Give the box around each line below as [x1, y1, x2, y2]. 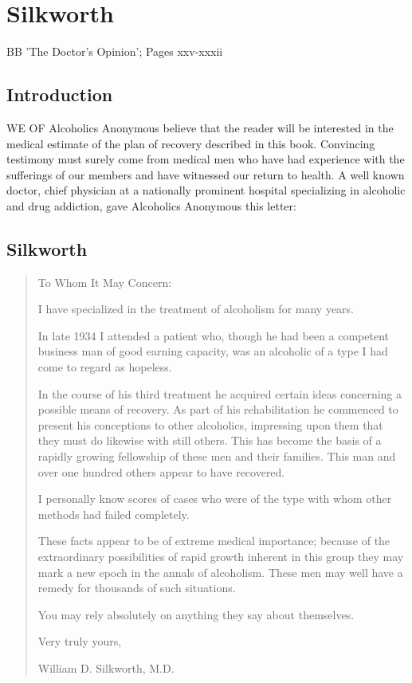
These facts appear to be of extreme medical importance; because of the [37, 532, 390, 549]
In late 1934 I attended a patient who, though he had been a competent [37, 327, 390, 343]
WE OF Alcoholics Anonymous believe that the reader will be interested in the [6, 119, 394, 135]
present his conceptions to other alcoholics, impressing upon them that [37, 416, 383, 433]
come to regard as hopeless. [37, 359, 172, 375]
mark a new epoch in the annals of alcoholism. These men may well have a [37, 563, 403, 580]
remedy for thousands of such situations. [37, 579, 236, 596]
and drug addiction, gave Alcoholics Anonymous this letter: [6, 197, 296, 214]
